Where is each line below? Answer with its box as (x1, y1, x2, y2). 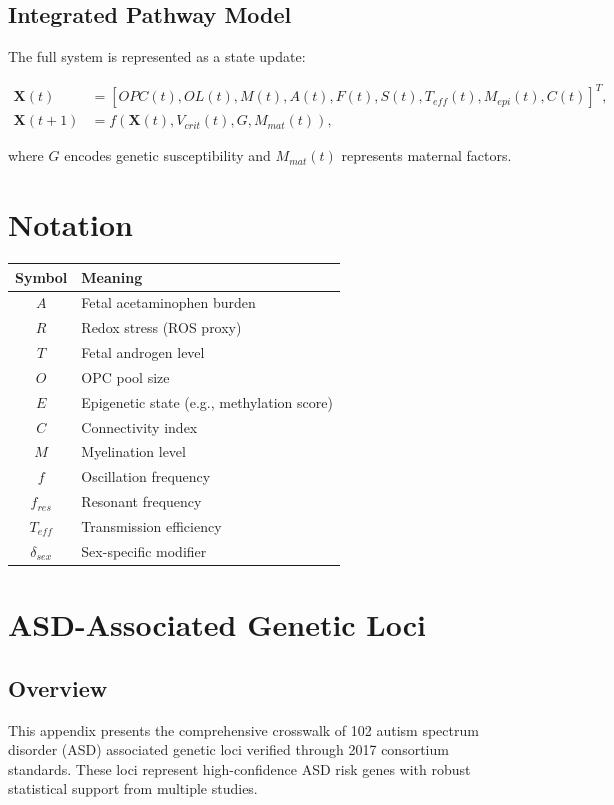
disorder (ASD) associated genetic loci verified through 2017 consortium (8, 739, 449, 760)
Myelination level (81, 441, 186, 462)
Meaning (81, 266, 143, 287)
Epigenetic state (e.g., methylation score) (81, 391, 333, 412)
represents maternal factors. (341, 145, 512, 166)
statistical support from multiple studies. (8, 778, 258, 799)
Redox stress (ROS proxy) (81, 317, 242, 338)
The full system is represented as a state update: (8, 46, 306, 67)
